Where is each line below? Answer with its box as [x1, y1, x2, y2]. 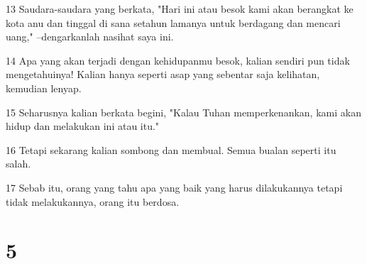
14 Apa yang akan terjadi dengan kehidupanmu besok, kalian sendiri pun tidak [6, 53, 350, 67]
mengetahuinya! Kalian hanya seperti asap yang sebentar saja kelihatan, [6, 67, 320, 82]
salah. [6, 156, 31, 171]
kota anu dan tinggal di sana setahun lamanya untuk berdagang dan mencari [6, 15, 341, 30]
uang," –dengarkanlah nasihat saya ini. [6, 29, 174, 44]
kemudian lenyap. [6, 80, 82, 95]
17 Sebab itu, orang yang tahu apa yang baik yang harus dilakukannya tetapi [6, 180, 343, 194]
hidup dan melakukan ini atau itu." [6, 119, 160, 133]
